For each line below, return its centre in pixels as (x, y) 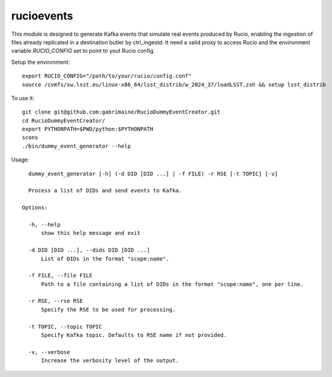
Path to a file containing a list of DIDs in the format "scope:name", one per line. (172, 284)
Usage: (20, 160)
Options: (35, 208)
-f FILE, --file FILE (60, 276)
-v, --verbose (49, 352)
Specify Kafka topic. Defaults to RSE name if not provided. (134, 335)
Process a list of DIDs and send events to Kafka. (105, 191)
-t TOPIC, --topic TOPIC (65, 327)
